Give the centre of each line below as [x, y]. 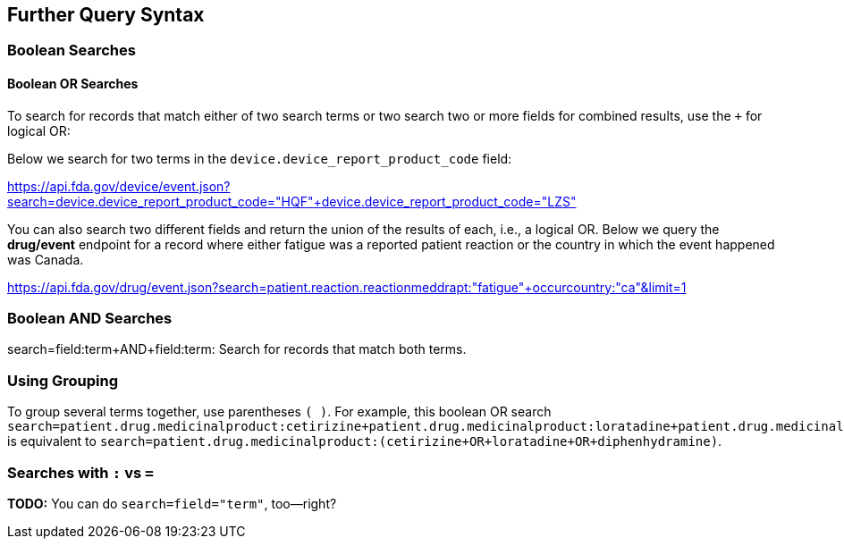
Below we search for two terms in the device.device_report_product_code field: [260, 158]
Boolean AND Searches [90, 319]
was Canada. [46, 259]
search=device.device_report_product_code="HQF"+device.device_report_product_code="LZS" [292, 201]
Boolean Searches [72, 50]
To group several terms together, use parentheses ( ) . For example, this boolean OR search [279, 412]
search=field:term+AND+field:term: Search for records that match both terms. [237, 349]
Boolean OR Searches [73, 84]
